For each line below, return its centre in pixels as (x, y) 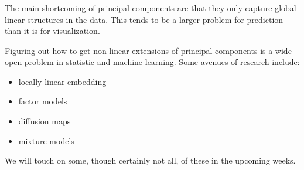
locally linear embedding (62, 81)
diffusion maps (45, 121)
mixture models (46, 140)
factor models (43, 101)
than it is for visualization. (52, 31)
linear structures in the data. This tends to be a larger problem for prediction (144, 19)
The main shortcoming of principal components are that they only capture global (151, 7)
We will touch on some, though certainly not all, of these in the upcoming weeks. (150, 160)
